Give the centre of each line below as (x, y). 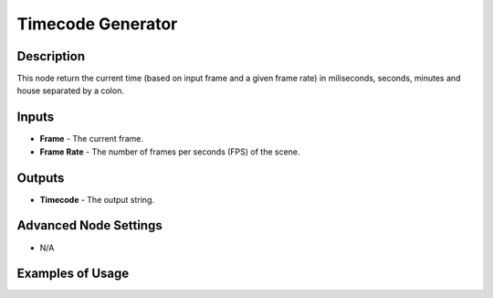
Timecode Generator (97, 24)
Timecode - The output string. (97, 199)
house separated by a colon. (71, 90)
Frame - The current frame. (91, 139)
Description (51, 56)
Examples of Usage (73, 274)
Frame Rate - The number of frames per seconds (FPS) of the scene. (170, 152)
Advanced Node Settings (90, 225)
